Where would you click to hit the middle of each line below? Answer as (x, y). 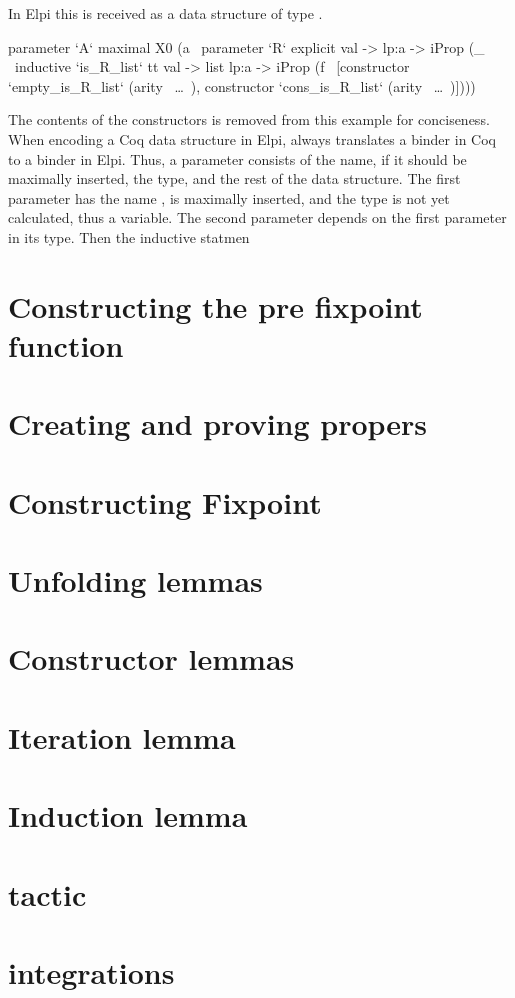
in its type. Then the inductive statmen (129, 236)
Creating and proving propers (218, 423)
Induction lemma (128, 815)
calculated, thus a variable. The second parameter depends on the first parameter (257, 217)
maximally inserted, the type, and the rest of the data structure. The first (234, 178)
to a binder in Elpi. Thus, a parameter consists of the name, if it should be (237, 158)
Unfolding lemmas (135, 580)
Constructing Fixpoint (165, 501)
